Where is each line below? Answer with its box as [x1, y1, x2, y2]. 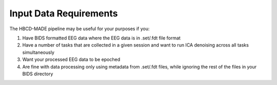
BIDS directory [22, 71, 53, 77]
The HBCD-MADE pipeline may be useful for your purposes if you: [9, 26, 150, 32]
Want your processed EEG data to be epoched [22, 56, 121, 62]
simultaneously [22, 49, 55, 55]
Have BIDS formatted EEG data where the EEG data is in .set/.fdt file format [22, 35, 181, 41]
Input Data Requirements [9, 8, 118, 19]
